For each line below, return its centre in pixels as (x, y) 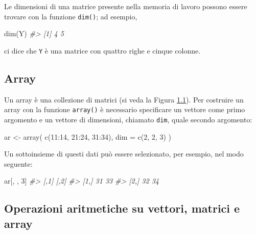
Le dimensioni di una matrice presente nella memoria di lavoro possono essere (126, 6)
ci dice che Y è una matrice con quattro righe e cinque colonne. (102, 50)
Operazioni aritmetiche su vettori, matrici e (122, 208)
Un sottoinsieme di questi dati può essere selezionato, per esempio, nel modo (124, 154)
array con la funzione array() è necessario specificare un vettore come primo (125, 109)
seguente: (18, 163)
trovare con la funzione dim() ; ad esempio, (71, 16)
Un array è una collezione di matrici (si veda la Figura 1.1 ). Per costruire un (124, 99)
